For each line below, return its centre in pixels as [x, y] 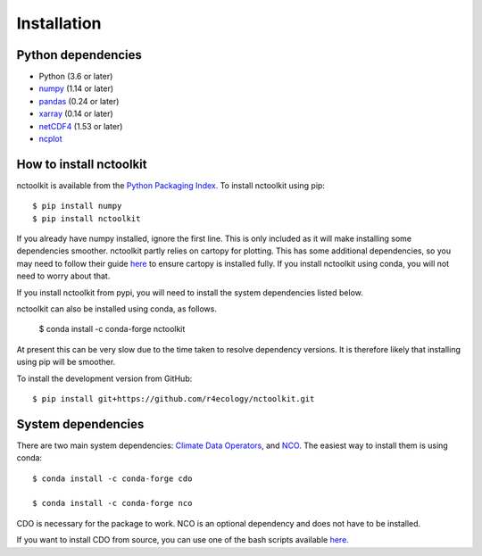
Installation [59, 23]
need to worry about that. [63, 276]
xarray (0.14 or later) [76, 114]
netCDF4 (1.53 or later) [81, 126]
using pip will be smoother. [66, 362]
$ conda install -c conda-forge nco [112, 503]
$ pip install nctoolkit [87, 218]
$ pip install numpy [77, 206]
